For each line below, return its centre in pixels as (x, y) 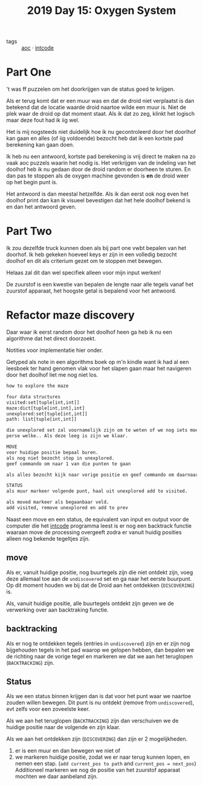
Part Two (29, 231)
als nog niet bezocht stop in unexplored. (60, 458)
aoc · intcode (38, 48)
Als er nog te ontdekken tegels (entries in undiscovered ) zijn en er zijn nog (98, 643)
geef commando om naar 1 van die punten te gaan (69, 464)
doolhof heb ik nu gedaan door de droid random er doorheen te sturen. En (98, 170)
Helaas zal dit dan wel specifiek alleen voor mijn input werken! (84, 272)
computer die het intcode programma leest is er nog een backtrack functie (99, 526)
